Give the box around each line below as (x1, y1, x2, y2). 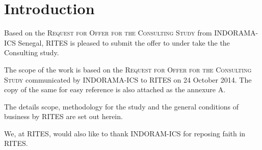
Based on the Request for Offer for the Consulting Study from (4, 27, 212, 38)
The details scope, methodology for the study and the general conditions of (4, 101, 239, 111)
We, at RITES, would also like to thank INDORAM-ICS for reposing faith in (4, 128, 246, 138)
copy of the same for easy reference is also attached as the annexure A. (4, 84, 226, 95)
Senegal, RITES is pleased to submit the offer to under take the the (18, 37, 230, 48)
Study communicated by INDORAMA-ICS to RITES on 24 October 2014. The (4, 74, 252, 85)
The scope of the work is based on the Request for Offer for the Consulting (4, 64, 252, 74)
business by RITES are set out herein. (4, 111, 123, 122)
